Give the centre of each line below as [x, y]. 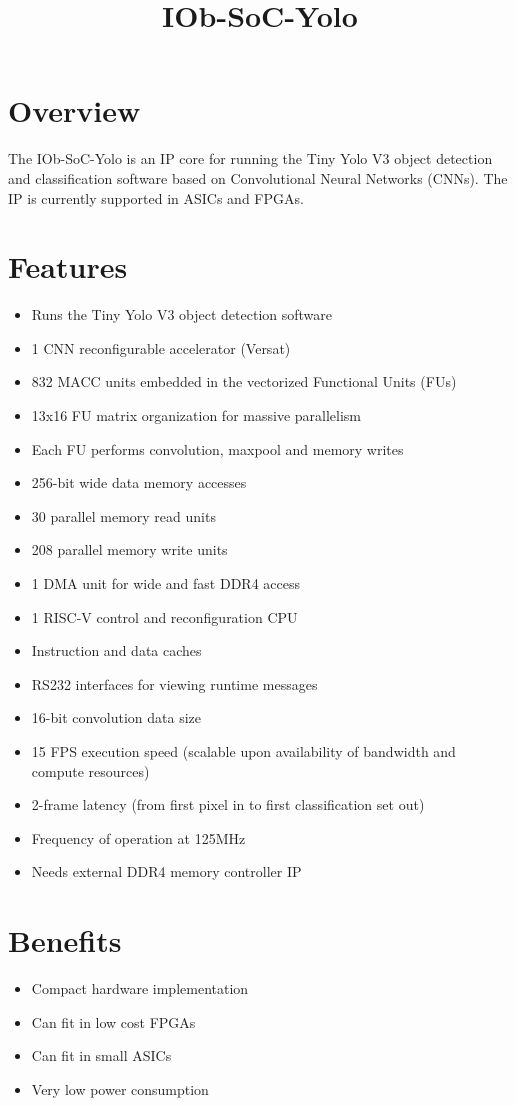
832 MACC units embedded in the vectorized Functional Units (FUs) [244, 381]
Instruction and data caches [116, 650]
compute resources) [90, 770]
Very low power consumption [120, 1088]
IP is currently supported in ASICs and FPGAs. [156, 197]
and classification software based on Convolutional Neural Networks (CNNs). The [258, 177]
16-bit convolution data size [116, 717]
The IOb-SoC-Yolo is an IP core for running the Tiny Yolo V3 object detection [250, 158]
